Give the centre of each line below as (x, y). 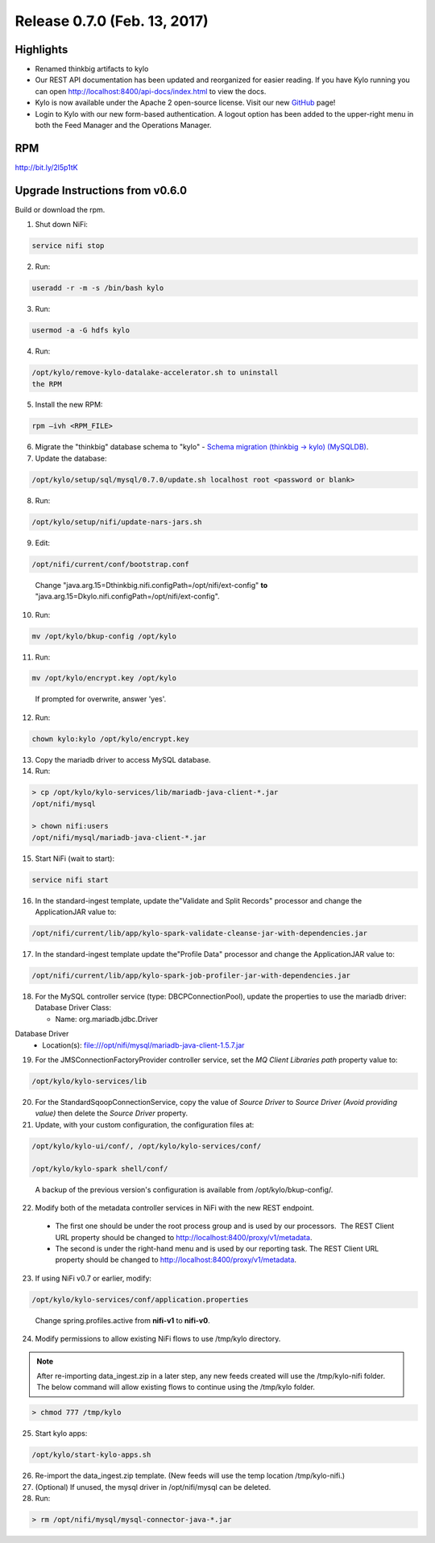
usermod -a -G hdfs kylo (81, 331)
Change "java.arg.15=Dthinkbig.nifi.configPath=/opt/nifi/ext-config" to (151, 585)
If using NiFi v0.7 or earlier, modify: (93, 1278)
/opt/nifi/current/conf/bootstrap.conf (110, 564)
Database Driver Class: (73, 1007)
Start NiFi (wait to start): (75, 858)
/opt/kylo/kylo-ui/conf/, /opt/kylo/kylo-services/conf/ (147, 1146)
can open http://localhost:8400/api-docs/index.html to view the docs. (151, 91)
